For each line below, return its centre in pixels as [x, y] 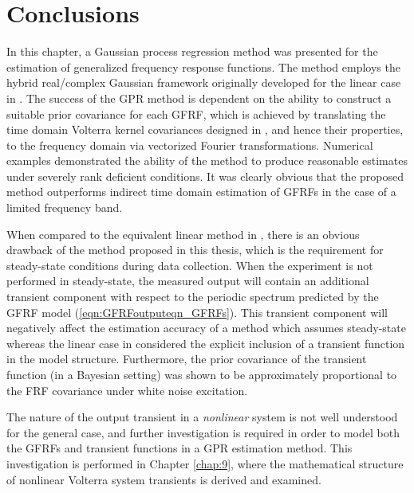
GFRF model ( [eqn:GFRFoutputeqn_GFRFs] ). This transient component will [197, 312]
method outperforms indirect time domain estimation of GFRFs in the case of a [201, 192]
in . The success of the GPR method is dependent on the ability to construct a [199, 98]
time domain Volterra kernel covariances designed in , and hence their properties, [205, 129]
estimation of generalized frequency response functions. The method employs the [203, 67]
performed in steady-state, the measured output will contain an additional [188, 281]
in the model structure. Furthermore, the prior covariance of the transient [187, 359]
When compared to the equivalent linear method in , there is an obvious [183, 234]
